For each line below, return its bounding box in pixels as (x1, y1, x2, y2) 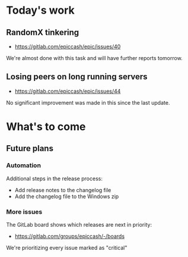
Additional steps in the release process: (6, 175, 103, 182)
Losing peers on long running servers (6, 72, 148, 82)
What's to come (6, 120, 86, 133)
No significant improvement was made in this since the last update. (6, 99, 170, 106)
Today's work (6, 4, 75, 17)
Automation (6, 161, 42, 170)
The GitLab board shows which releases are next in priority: (6, 221, 152, 228)
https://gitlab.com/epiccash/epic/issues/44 (14, 87, 121, 95)
